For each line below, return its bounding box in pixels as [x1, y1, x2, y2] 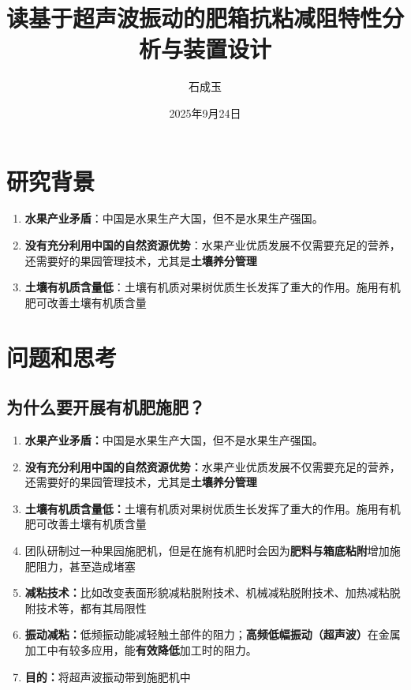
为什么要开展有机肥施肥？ [6, 395, 205, 419]
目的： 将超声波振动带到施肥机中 [24, 668, 191, 684]
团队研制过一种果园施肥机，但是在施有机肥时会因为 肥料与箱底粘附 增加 [24, 542, 390, 558]
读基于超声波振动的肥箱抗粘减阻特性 [6, 2, 383, 34]
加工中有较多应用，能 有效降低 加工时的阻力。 [24, 641, 257, 658]
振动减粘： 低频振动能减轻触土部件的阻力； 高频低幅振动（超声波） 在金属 [24, 626, 401, 643]
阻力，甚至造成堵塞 [35, 557, 136, 574]
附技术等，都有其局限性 [24, 599, 147, 616]
